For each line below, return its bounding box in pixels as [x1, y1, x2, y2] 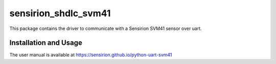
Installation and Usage [9, 39, 83, 47]
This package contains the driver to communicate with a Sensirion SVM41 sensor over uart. [9, 25, 202, 31]
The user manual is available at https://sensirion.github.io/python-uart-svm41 [9, 52, 172, 58]
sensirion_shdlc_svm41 [9, 8, 111, 19]
